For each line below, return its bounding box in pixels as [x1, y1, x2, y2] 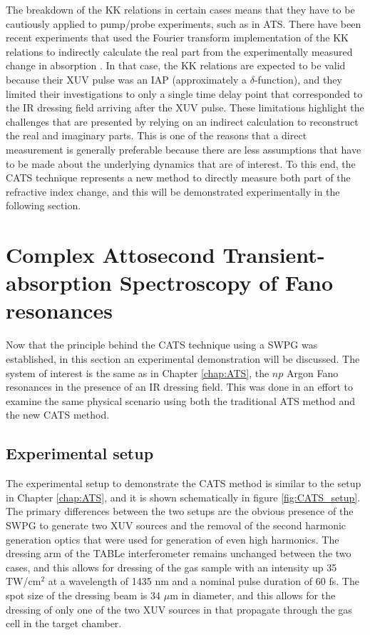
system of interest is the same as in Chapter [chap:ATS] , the [6, 365, 269, 380]
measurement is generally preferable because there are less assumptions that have [6, 141, 361, 156]
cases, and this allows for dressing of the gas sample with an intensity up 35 [6, 559, 337, 574]
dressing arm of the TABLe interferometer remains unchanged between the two [6, 546, 351, 561]
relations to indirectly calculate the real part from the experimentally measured [6, 44, 353, 59]
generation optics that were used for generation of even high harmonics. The [6, 531, 339, 546]
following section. [6, 198, 81, 213]
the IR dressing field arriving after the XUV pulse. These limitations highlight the [6, 100, 364, 115]
